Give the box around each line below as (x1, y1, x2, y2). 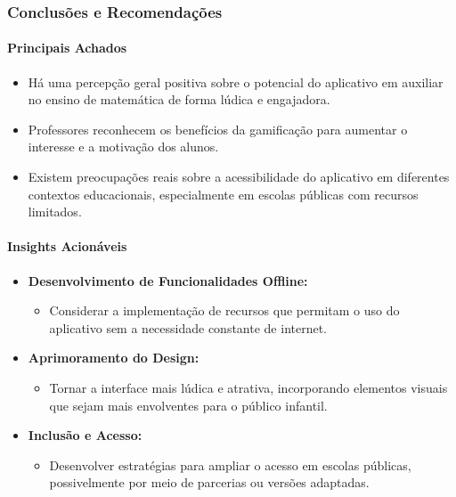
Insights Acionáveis (7, 237, 127, 256)
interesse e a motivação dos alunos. (28, 137, 219, 156)
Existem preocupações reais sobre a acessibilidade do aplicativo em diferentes (28, 167, 450, 186)
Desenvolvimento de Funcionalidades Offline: (28, 271, 308, 289)
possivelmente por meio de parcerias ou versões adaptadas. (49, 473, 370, 492)
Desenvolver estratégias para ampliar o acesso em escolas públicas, (49, 455, 411, 474)
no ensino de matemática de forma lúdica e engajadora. (28, 90, 330, 109)
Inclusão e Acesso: (28, 426, 142, 444)
